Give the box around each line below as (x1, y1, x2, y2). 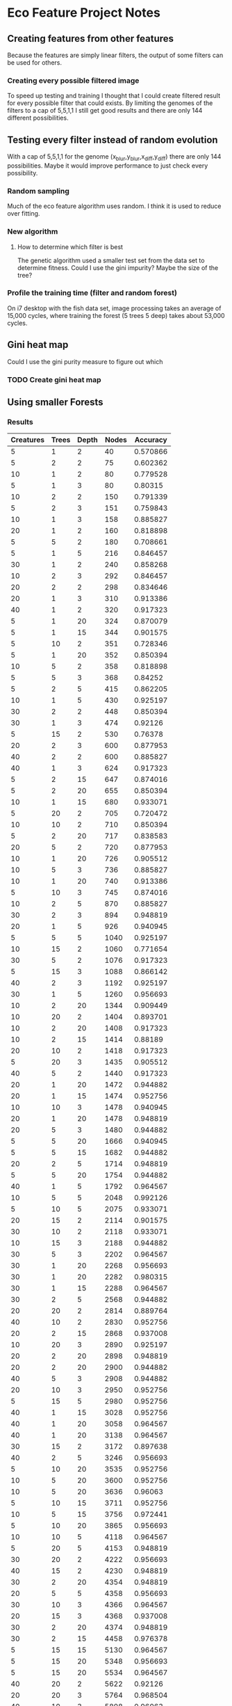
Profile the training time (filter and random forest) (7, 288, 177, 298)
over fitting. (7, 209, 40, 218)
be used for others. (7, 58, 63, 67)
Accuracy (134, 435, 168, 445)
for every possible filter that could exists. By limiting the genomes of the (7, 99, 213, 107)
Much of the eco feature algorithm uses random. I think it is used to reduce (7, 202, 222, 210)
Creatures (10, 435, 45, 445)
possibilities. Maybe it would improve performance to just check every (7, 161, 208, 170)
